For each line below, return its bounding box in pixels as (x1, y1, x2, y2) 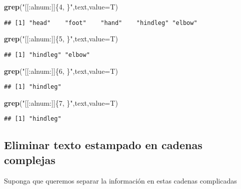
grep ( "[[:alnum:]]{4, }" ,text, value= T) (4, 1, 118, 11)
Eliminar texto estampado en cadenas (4, 137, 202, 153)
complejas (4, 152, 55, 167)
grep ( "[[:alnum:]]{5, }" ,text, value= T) (4, 33, 118, 44)
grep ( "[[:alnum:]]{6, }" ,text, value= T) (4, 65, 118, 76)
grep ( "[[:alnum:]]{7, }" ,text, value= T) (4, 97, 118, 108)
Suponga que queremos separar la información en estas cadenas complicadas (4, 175, 237, 186)
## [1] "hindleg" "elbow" (4, 51, 90, 58)
